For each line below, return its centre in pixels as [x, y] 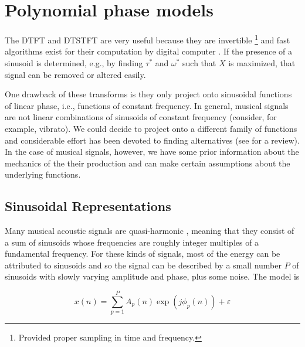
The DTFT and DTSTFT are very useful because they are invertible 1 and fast [148, 39]
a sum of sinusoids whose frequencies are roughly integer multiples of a [132, 242]
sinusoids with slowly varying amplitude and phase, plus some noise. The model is [152, 276]
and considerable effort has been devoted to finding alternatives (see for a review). [152, 140]
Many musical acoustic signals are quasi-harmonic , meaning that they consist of [150, 231]
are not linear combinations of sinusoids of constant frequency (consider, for [141, 117]
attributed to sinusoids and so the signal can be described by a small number [143, 265]
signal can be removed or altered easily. [75, 74]
